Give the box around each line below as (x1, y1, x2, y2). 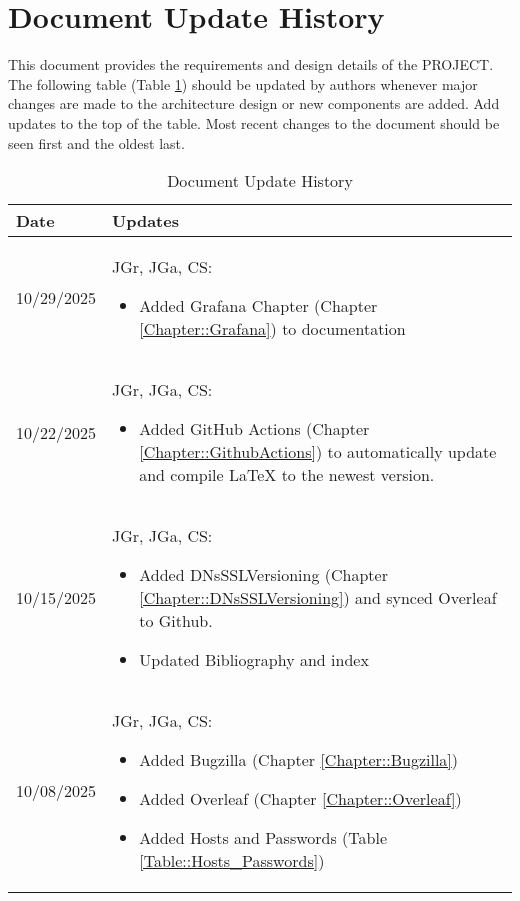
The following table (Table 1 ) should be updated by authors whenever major (8, 73, 478, 94)
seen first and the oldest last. (8, 132, 185, 153)
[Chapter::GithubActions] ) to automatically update (139, 440, 497, 464)
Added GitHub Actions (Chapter (139, 417, 370, 441)
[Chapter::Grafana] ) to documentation (139, 317, 406, 341)
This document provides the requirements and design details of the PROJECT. (8, 54, 494, 75)
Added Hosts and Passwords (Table (139, 826, 388, 850)
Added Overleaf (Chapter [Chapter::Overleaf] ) (139, 787, 462, 811)
